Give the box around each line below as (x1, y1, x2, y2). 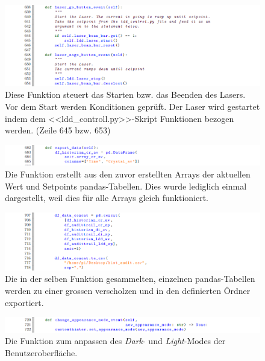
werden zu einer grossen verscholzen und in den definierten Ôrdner (5, 284, 251, 296)
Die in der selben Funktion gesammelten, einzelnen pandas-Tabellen (5, 272, 255, 285)
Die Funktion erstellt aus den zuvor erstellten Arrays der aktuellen (5, 168, 251, 180)
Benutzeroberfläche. (5, 346, 78, 359)
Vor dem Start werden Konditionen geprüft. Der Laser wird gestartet (5, 100, 260, 112)
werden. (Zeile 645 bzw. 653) (5, 124, 111, 136)
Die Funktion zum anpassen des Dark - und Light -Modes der (5, 334, 226, 347)
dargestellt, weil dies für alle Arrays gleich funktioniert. (5, 191, 209, 204)
